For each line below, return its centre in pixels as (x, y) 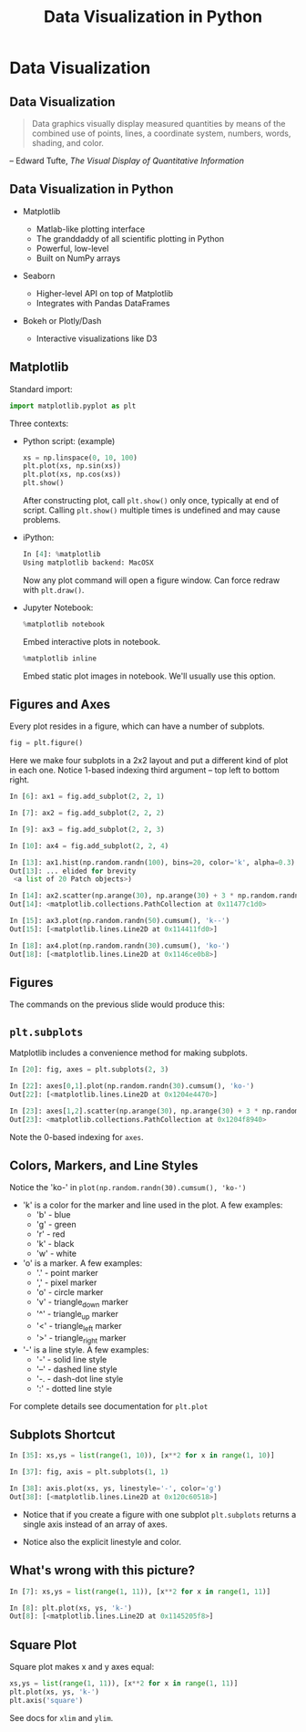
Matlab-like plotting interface (91, 229)
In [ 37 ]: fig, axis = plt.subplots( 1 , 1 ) (89, 1472)
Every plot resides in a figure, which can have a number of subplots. (138, 726)
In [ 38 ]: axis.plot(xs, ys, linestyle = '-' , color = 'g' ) (116, 1488)
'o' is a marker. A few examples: (82, 1263)
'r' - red (51, 1234)
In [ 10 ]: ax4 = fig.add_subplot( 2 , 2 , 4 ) (89, 845)
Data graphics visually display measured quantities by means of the (158, 124)
